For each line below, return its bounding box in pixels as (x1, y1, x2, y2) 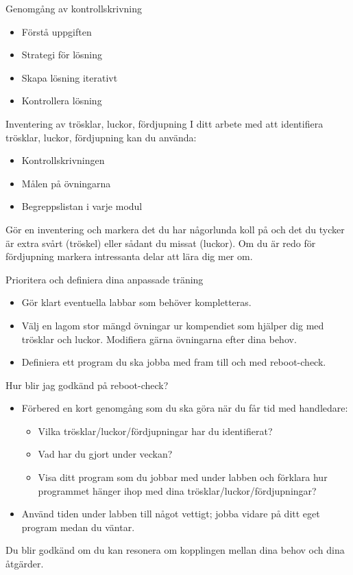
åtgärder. (5, 556, 44, 571)
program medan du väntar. (21, 519, 135, 534)
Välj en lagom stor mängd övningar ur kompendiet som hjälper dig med (21, 318, 324, 332)
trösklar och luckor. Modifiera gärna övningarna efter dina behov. (21, 331, 297, 346)
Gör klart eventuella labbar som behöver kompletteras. (21, 295, 252, 309)
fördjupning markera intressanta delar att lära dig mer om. (5, 249, 253, 263)
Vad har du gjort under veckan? (38, 447, 173, 461)
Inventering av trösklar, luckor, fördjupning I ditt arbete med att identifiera (5, 116, 324, 130)
